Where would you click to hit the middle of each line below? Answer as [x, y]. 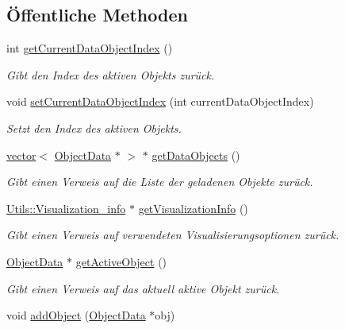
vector [21, 155]
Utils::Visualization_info [66, 208]
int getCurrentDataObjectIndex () [90, 48]
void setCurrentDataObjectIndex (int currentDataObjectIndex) [160, 101]
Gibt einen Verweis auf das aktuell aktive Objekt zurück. [143, 288]
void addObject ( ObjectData [76, 315]
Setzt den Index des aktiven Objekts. [94, 128]
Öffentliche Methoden [97, 15]
